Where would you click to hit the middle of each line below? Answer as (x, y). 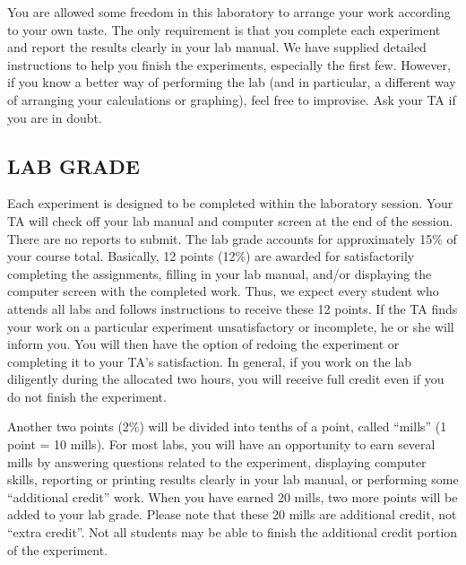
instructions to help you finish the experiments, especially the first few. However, (229, 64)
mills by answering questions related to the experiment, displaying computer (217, 461)
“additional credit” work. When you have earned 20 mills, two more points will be (233, 496)
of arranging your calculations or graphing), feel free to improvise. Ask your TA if (232, 99)
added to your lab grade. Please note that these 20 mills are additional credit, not (232, 514)
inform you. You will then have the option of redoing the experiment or (203, 344)
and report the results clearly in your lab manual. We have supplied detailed (217, 47)
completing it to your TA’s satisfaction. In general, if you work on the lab (210, 361)
